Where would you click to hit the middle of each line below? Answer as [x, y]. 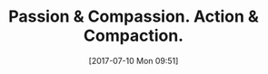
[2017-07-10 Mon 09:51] [134, 60]
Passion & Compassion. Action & [134, 17]
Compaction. [134, 36]
